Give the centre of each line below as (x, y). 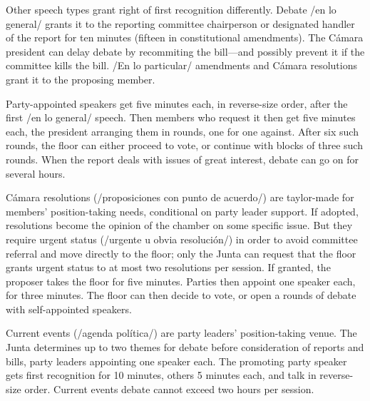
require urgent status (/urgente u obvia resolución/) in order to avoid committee (182, 239)
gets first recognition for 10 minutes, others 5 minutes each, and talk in (161, 375)
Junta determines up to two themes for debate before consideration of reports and (185, 347)
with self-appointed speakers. (69, 309)
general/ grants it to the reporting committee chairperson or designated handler (180, 23)
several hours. (36, 173)
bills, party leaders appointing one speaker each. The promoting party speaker (176, 361)
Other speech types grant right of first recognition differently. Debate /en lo (171, 9)
